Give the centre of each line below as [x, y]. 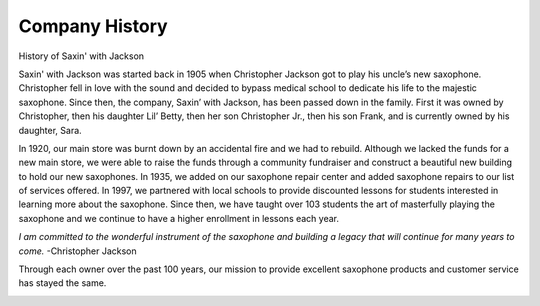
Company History [93, 26]
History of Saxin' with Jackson [81, 56]
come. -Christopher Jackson [77, 251]
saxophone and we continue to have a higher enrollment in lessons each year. [179, 218]
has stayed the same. [62, 283]
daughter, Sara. [50, 130]
